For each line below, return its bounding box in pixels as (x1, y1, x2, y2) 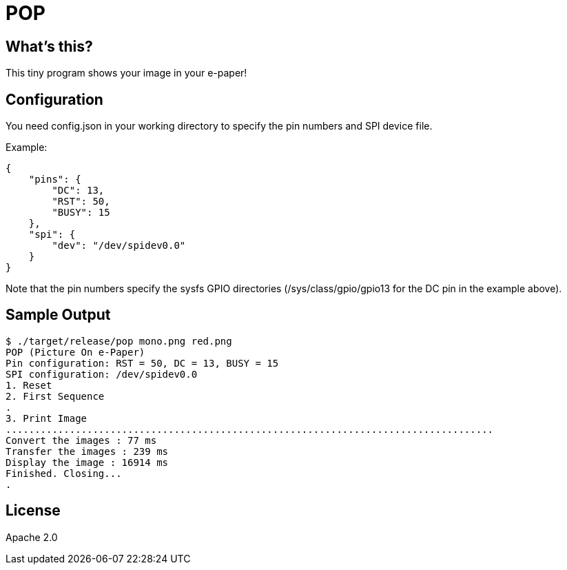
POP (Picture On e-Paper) (6, 346, 145, 358)
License (6, 502, 61, 520)
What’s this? (6, 37, 93, 55)
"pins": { (28, 174, 81, 185)
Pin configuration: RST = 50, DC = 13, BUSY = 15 (6, 357, 279, 369)
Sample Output (6, 306, 111, 324)
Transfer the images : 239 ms (6, 445, 169, 457)
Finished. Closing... (6, 467, 122, 479)
